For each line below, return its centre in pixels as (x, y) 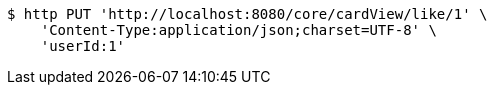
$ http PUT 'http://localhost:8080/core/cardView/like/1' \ (247, 14)
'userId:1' (83, 46)
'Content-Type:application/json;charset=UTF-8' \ (238, 30)
